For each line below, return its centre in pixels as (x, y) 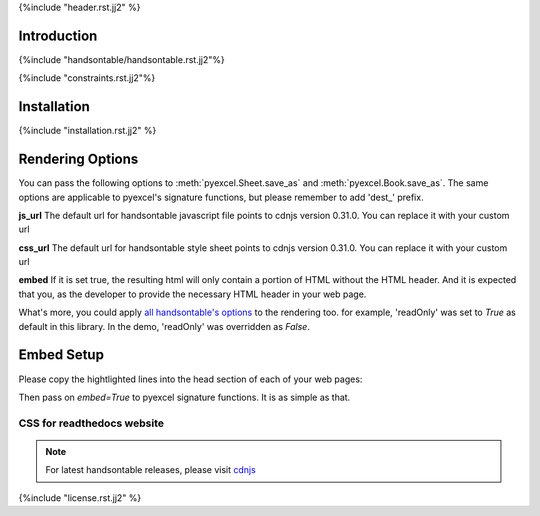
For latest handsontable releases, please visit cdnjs (151, 470)
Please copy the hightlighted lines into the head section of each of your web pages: (190, 379)
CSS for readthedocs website (91, 423)
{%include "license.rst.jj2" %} (80, 497)
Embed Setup (61, 355)
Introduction (58, 35)
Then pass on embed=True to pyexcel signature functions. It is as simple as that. (184, 397)
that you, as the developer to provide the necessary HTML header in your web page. (192, 294)
